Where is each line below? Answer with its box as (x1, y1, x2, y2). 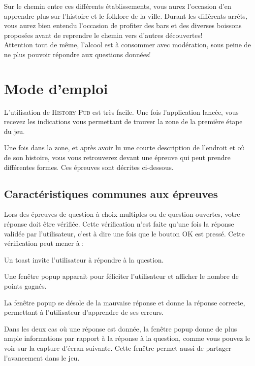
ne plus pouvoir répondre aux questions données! (4, 49, 151, 59)
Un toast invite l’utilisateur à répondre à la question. (4, 254, 164, 265)
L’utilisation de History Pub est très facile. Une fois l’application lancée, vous (4, 106, 239, 117)
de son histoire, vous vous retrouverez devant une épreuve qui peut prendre (4, 152, 231, 163)
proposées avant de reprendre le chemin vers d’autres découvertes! (4, 30, 203, 40)
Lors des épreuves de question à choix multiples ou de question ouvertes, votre (4, 209, 240, 219)
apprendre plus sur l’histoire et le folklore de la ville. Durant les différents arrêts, (4, 10, 248, 21)
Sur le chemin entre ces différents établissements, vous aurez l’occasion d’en (4, 1, 231, 11)
